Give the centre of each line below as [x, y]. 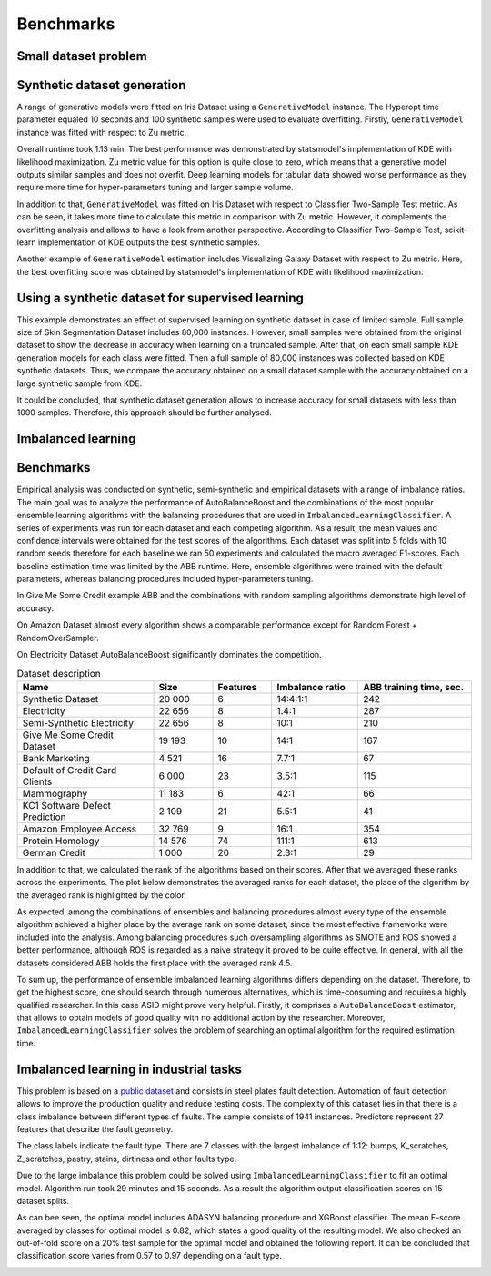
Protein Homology [61, 841]
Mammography [55, 793]
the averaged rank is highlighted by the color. [101, 895]
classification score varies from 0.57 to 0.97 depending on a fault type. [149, 1256]
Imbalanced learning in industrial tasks [130, 1069]
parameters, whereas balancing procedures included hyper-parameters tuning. [165, 579]
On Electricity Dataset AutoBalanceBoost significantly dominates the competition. [169, 655]
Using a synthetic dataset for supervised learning [160, 297]
